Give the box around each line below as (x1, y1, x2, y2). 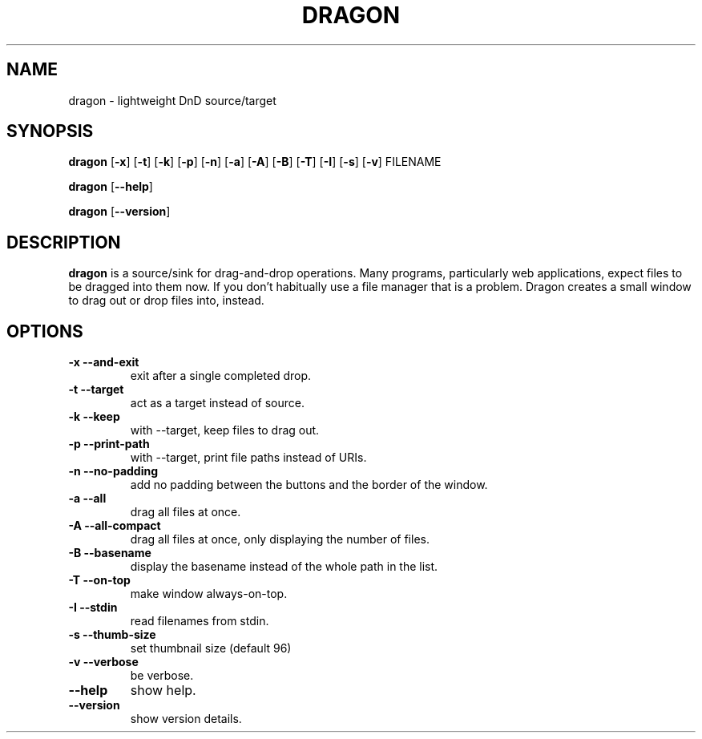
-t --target (68, 382, 124, 397)
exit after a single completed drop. (130, 369, 312, 383)
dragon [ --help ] (68, 180, 153, 194)
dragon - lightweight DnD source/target (68, 93, 276, 107)
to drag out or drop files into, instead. (68, 293, 264, 308)
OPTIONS (6, 321, 83, 341)
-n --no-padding (68, 464, 159, 479)
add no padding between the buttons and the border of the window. (130, 478, 488, 492)
